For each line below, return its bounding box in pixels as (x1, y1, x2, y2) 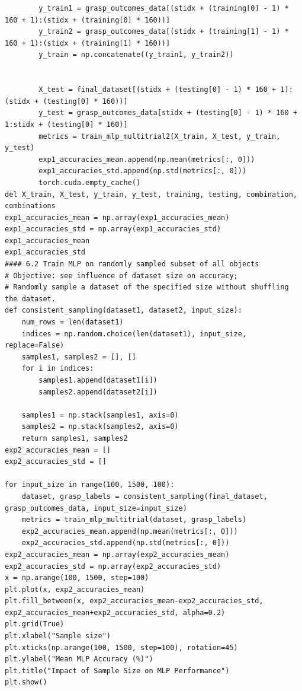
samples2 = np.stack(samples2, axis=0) (21, 422, 179, 431)
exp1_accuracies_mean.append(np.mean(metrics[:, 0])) (38, 155, 255, 164)
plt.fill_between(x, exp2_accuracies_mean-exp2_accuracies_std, (5, 597, 264, 606)
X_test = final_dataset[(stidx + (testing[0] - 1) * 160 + (38, 85, 277, 94)
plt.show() (5, 678, 47, 687)
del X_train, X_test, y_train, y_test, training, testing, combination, (5, 190, 297, 199)
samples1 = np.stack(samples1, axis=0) (21, 410, 179, 419)
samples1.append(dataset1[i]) (38, 376, 158, 384)
